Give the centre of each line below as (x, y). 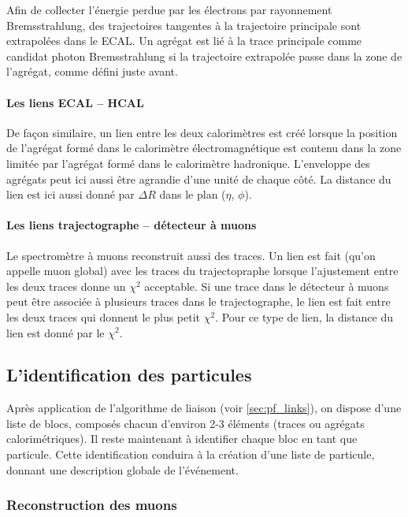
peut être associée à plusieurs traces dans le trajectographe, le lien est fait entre (198, 301)
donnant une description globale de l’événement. (122, 469)
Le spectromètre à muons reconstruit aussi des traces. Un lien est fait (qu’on (191, 255)
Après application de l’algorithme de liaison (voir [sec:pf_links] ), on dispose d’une (204, 408)
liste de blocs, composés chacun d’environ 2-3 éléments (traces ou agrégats (185, 423)
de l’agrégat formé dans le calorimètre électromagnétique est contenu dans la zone (204, 148)
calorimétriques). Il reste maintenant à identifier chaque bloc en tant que (182, 439)
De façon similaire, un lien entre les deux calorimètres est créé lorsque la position (202, 132)
